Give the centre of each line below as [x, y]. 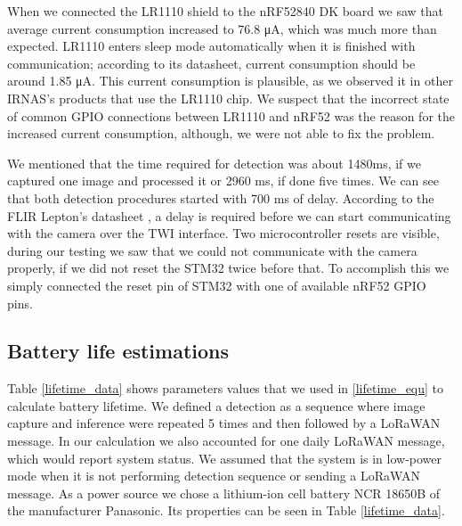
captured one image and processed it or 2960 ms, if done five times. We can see [223, 181]
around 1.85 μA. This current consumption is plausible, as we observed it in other [230, 81]
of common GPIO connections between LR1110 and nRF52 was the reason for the [231, 115]
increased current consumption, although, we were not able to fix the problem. [221, 133]
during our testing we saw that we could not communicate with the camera [212, 250]
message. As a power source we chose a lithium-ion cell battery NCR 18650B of [224, 493]
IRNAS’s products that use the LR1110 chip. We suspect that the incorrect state [228, 98]
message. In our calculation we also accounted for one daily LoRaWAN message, [226, 441]
